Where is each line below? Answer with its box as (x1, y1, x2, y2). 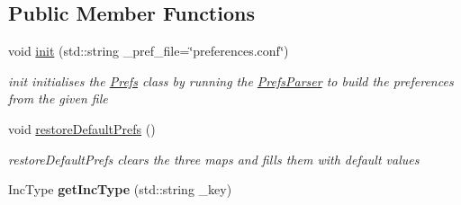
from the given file (8, 89, 108, 108)
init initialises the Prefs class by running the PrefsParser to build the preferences (8, 71, 454, 90)
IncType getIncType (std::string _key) (8, 180, 232, 199)
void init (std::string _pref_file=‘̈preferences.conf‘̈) (8, 41, 289, 60)
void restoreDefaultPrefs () (8, 119, 156, 138)
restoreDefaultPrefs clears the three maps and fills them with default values (8, 149, 420, 168)
